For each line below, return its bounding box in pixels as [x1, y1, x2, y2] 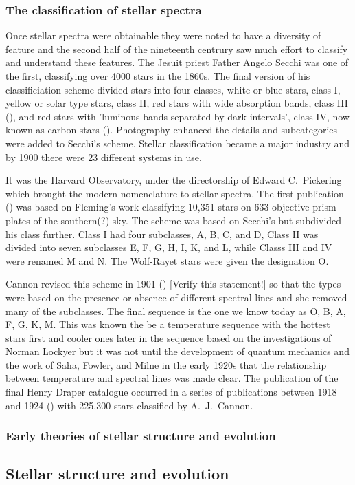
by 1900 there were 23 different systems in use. [5, 149, 202, 164]
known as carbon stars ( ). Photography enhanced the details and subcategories [5, 122, 338, 137]
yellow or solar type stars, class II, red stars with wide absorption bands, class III [5, 96, 348, 110]
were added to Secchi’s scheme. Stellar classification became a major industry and [5, 136, 350, 150]
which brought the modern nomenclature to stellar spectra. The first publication [5, 186, 344, 200]
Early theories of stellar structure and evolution [5, 427, 276, 444]
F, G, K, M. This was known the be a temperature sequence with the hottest [5, 317, 330, 332]
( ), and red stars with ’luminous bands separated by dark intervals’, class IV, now [5, 109, 350, 123]
